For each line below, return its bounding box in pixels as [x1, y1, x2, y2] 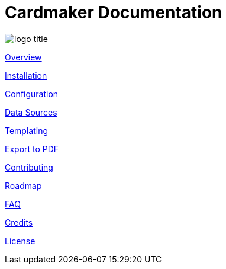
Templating [5, 125, 49, 136]
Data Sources [5, 107, 57, 117]
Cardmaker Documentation [5, 2, 222, 23]
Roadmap [5, 180, 42, 191]
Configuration [5, 88, 59, 99]
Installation [5, 70, 47, 81]
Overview [5, 52, 42, 62]
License [5, 235, 35, 246]
